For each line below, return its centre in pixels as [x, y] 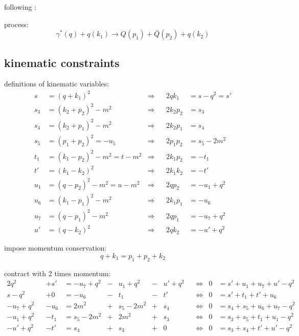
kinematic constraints [62, 62]
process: [17, 24]
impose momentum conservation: [55, 248]
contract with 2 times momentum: [57, 273]
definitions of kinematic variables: [57, 84]
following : [20, 7]
